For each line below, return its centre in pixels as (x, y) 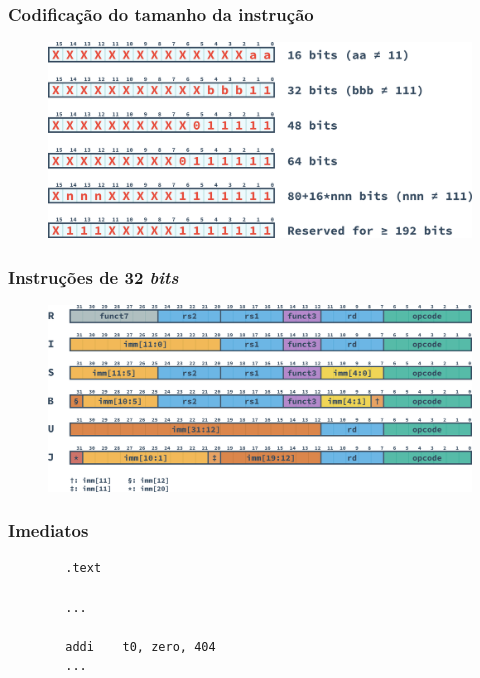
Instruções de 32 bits (93, 276)
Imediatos (48, 530)
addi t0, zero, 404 (140, 646)
